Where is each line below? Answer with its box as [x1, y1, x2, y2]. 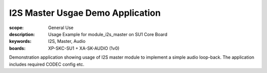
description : [9, 31, 35, 37]
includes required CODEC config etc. [9, 61, 85, 67]
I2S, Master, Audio [48, 38, 86, 44]
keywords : [9, 38, 32, 44]
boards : [9, 45, 26, 51]
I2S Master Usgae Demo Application [9, 7, 161, 18]
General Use [48, 25, 74, 31]
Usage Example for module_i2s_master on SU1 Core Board [48, 31, 168, 37]
